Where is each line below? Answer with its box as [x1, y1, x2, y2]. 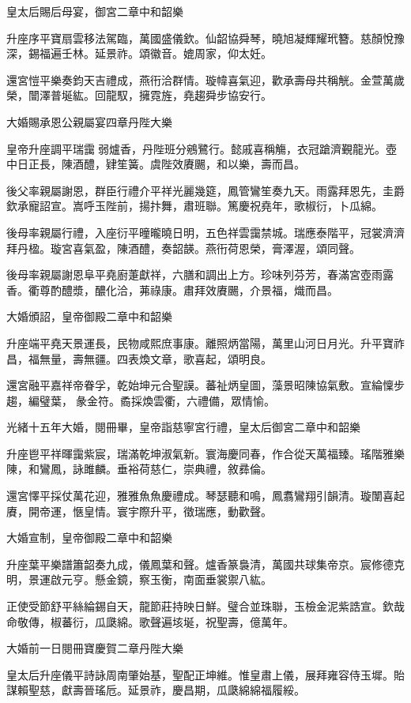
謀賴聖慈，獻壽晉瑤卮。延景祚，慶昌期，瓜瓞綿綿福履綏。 [6, 682, 305, 698]
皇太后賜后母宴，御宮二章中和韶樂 [6, 3, 183, 19]
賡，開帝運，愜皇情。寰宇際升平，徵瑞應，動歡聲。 [6, 502, 272, 519]
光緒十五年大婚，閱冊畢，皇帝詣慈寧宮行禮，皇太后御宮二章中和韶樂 [6, 419, 360, 435]
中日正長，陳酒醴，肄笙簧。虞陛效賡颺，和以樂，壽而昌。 [6, 156, 305, 172]
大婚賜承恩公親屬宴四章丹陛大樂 [6, 113, 172, 130]
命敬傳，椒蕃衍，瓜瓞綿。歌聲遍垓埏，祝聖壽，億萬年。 [6, 613, 294, 630]
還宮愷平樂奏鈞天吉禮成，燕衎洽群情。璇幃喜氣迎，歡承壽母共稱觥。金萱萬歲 [6, 71, 405, 88]
